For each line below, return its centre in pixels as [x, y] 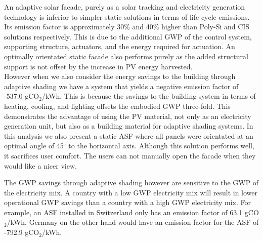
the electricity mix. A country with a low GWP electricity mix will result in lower [131, 192]
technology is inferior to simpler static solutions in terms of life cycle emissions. [127, 16]
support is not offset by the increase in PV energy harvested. [98, 66]
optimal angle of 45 [34, 146]
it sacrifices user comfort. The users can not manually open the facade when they [130, 155]
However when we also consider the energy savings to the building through [120, 76]
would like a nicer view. [40, 165]
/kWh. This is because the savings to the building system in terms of [149, 96]
